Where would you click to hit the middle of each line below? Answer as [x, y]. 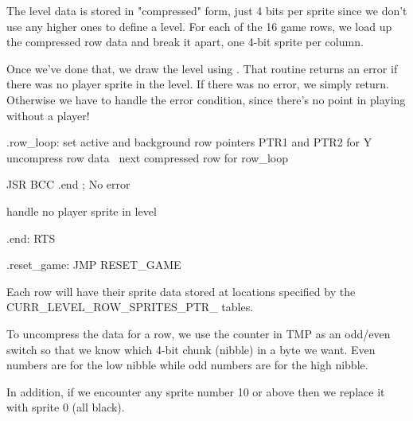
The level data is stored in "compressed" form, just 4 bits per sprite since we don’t [207, 10]
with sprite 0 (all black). [66, 407]
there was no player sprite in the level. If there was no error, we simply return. [198, 84]
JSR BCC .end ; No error [68, 184]
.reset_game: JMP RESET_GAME [94, 265]
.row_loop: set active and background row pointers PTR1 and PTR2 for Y [189, 142]
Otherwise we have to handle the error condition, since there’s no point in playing [206, 99]
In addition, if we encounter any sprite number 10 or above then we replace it [196, 391]
